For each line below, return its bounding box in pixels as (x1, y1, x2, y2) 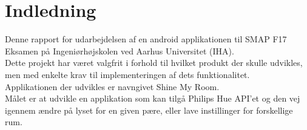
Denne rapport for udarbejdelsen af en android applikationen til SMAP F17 (5, 33, 287, 45)
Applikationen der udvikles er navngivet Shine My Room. (5, 80, 220, 93)
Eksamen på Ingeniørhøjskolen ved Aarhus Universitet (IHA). (5, 44, 234, 57)
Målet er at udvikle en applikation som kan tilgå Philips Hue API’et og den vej (5, 92, 300, 105)
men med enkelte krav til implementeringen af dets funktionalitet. (5, 68, 250, 80)
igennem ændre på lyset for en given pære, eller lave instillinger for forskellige (5, 103, 293, 116)
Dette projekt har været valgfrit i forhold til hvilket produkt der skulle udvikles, (5, 56, 303, 69)
